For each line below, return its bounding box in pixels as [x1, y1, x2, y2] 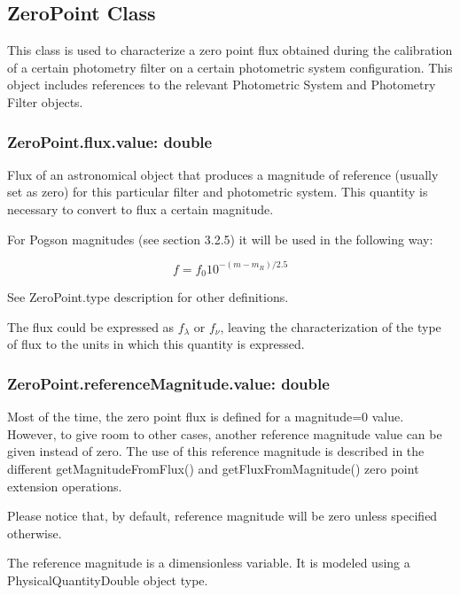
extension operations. [7, 476, 122, 495]
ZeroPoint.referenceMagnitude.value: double [7, 372, 330, 394]
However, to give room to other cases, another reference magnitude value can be [7, 424, 442, 443]
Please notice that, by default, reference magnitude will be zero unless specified [7, 506, 438, 525]
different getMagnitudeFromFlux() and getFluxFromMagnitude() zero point [7, 459, 419, 477]
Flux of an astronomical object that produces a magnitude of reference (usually [7, 165, 439, 183]
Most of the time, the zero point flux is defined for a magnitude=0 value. [7, 407, 404, 426]
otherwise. [7, 523, 62, 542]
